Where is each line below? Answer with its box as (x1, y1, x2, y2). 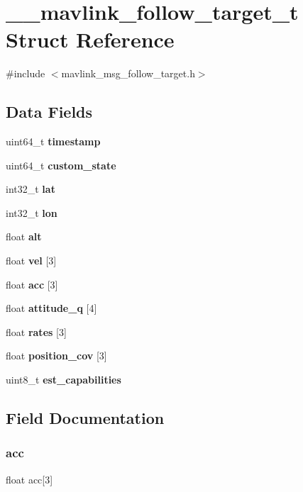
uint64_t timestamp (6, 134, 101, 149)
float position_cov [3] (6, 348, 107, 363)
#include (6, 66, 45, 81)
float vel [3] (6, 253, 57, 268)
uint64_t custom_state (6, 157, 116, 172)
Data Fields (6, 101, 93, 123)
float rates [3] (6, 324, 67, 339)
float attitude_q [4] (6, 301, 97, 315)
